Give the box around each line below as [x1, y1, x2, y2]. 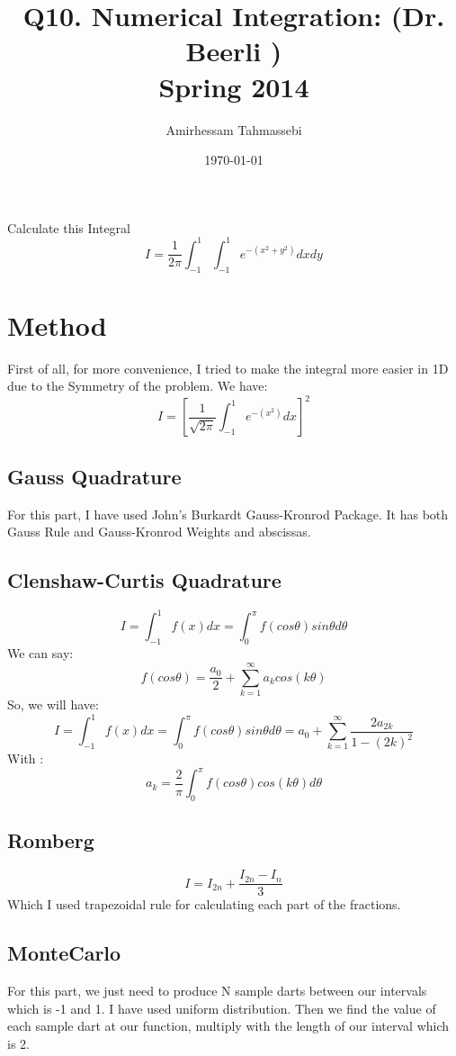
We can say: [7, 644, 74, 663]
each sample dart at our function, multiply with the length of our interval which [7, 1016, 450, 1035]
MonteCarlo [7, 939, 121, 967]
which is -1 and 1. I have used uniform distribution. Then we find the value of [7, 998, 436, 1017]
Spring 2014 [158, 68, 309, 104]
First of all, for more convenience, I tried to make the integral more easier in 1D [7, 358, 449, 377]
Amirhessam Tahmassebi [165, 120, 302, 139]
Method [7, 306, 107, 343]
